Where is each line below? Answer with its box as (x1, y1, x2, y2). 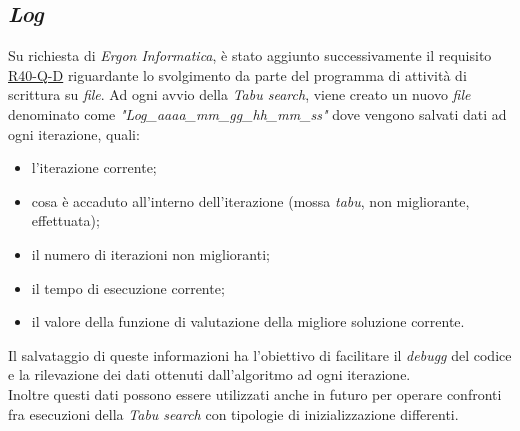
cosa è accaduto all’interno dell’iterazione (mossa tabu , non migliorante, (31, 190, 470, 211)
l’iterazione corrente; (31, 157, 157, 178)
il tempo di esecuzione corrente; (31, 277, 225, 298)
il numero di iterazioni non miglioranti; (31, 243, 270, 264)
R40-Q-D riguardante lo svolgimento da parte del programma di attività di (8, 64, 467, 85)
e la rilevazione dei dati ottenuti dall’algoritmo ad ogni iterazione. (8, 364, 411, 385)
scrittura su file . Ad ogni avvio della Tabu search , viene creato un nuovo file (8, 84, 471, 105)
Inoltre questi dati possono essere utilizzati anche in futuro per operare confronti (8, 383, 502, 404)
